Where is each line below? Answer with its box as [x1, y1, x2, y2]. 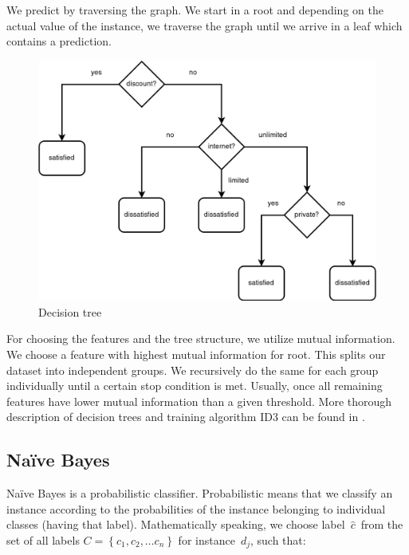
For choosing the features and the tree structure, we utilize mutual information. [6, 330, 395, 347]
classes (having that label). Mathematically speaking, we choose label [6, 516, 345, 533]
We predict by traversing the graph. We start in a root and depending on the [6, 2, 383, 18]
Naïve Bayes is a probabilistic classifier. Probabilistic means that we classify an [6, 485, 393, 502]
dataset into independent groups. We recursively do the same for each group [6, 361, 379, 378]
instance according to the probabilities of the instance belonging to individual [6, 500, 386, 517]
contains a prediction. [6, 33, 112, 49]
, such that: [250, 531, 306, 548]
